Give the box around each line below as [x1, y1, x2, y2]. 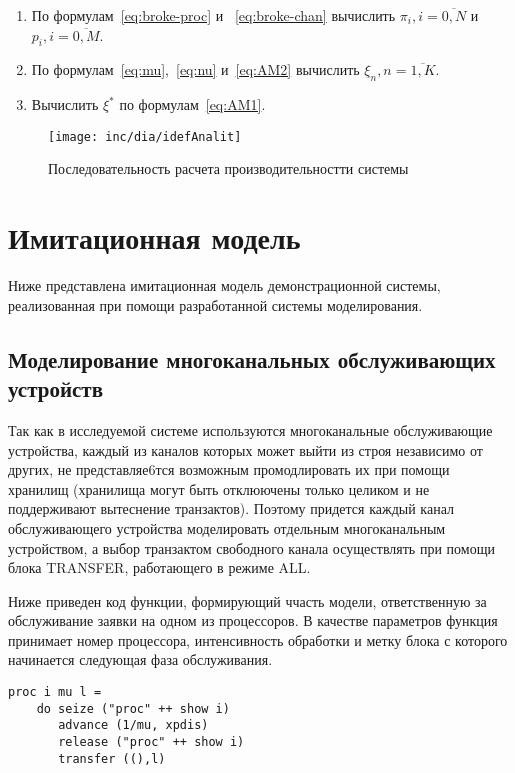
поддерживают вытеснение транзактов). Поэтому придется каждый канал [8, 498, 454, 519]
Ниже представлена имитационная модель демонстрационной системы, [8, 275, 441, 296]
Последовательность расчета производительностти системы [48, 158, 409, 179]
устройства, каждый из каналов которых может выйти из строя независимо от [8, 439, 483, 460]
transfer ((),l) [58, 751, 166, 766]
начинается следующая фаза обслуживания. [8, 649, 273, 670]
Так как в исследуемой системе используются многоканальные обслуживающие [8, 419, 493, 440]
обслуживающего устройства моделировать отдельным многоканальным [8, 517, 446, 538]
